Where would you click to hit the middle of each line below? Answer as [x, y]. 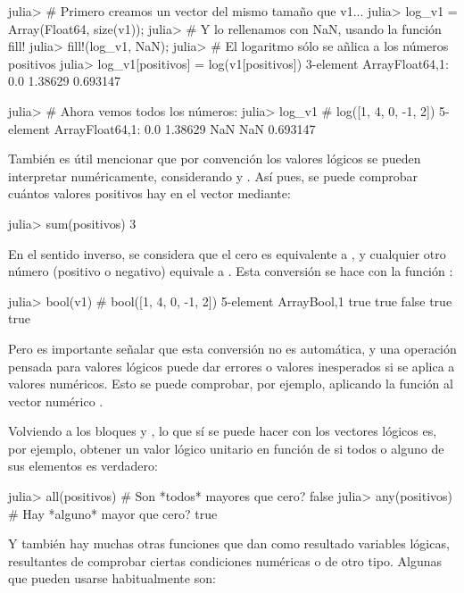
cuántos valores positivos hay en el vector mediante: [149, 193]
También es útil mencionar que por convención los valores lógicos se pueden [215, 159]
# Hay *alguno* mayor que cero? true [113, 513]
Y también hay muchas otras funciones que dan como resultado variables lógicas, [229, 543]
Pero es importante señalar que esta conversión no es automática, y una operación [232, 348]
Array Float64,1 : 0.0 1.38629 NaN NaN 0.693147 [185, 128]
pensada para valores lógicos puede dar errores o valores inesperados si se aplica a [232, 366]
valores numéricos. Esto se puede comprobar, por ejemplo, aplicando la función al [231, 384]
